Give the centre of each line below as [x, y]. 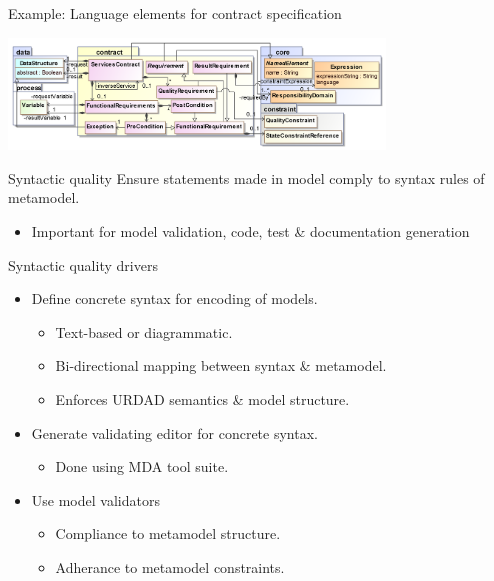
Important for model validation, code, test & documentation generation [250, 231]
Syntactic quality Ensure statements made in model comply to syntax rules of [246, 177]
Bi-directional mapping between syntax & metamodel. [221, 365]
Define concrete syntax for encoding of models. [174, 298]
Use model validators [95, 499]
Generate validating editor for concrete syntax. [174, 432]
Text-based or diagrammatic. [144, 331]
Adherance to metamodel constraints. [170, 566]
